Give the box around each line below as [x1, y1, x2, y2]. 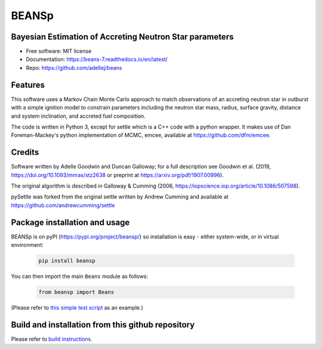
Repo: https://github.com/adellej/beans [26, 64, 122, 71]
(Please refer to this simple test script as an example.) [11, 304, 143, 311]
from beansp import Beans [38, 289, 114, 296]
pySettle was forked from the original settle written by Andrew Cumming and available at [11, 193, 229, 200]
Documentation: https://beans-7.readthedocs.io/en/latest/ [26, 56, 168, 63]
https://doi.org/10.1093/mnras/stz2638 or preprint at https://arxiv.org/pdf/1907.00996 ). [11, 171, 224, 179]
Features [11, 79, 45, 90]
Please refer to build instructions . [11, 335, 92, 342]
